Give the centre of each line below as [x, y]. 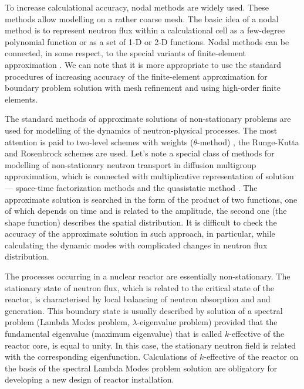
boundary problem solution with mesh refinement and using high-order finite [143, 88]
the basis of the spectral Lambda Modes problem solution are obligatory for [141, 368]
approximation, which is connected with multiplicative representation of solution [149, 176]
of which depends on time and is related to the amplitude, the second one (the [146, 211]
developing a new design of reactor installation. [89, 379]
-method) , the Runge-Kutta [248, 141]
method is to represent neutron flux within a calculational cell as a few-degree [145, 30]
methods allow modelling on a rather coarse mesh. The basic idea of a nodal [142, 18]
